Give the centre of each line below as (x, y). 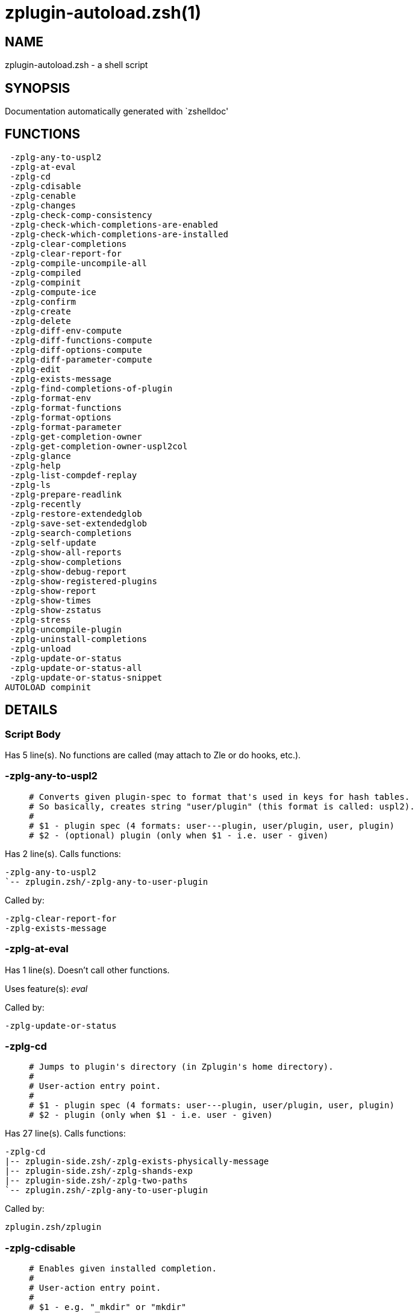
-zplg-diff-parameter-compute (81, 359)
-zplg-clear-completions (68, 244)
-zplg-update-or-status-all (76, 668)
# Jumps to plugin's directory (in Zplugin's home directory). (181, 1067)
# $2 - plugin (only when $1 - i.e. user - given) (151, 1115)
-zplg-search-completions (71, 533)
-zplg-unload (40, 648)
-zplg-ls (30, 485)
